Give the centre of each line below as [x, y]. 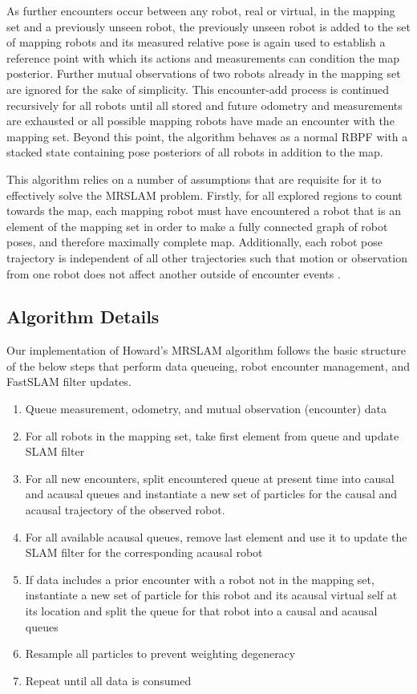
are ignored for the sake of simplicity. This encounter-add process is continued [198, 89]
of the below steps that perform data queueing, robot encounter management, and [208, 365]
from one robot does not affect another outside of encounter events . [174, 273]
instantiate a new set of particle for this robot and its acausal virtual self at [211, 595]
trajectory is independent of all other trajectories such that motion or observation [207, 257]
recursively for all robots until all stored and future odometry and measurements [204, 105]
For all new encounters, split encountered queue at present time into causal [210, 478]
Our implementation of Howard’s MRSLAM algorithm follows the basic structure [206, 350]
